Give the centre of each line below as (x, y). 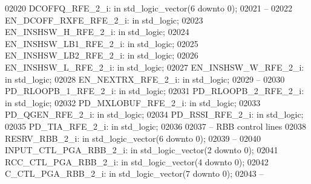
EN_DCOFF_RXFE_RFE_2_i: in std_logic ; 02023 (104, 20)
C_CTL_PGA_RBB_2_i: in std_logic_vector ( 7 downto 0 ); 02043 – (134, 173)
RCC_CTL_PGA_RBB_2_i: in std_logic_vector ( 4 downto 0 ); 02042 (137, 161)
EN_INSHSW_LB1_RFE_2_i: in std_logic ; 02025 (102, 43)
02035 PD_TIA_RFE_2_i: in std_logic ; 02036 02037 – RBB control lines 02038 (155, 126)
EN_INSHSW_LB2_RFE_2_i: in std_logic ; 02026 (102, 55)
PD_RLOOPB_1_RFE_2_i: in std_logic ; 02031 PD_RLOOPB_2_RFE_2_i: (155, 91)
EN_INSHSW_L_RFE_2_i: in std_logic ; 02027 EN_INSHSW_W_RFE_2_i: (155, 67)
